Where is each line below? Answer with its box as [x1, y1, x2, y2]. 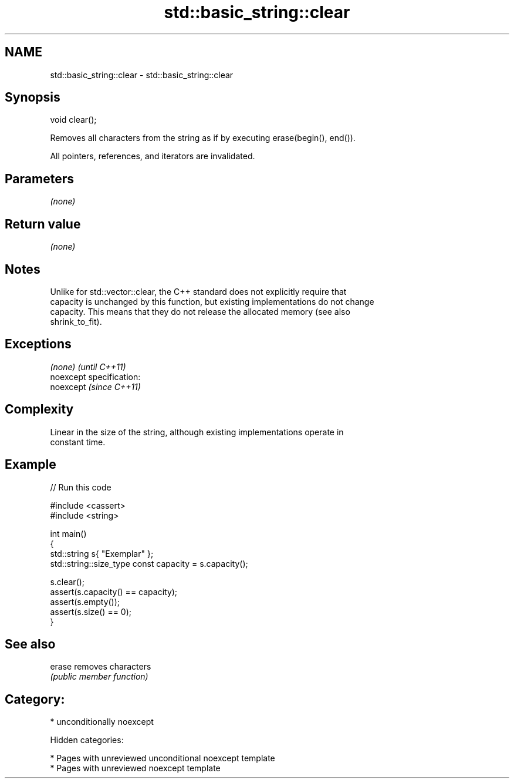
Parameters [5, 171, 74, 186]
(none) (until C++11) [50, 361, 126, 372]
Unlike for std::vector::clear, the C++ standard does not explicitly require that [50, 286, 347, 297]
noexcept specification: [50, 371, 141, 382]
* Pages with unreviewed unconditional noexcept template [50, 753, 275, 764]
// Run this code [50, 482, 111, 492]
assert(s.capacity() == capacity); [50, 586, 178, 597]
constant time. [50, 436, 106, 447]
